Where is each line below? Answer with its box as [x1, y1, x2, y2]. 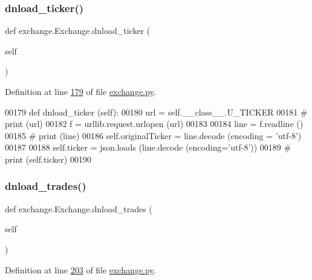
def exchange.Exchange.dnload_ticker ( [5, 24, 151, 37]
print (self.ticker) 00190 [5, 152, 91, 165]
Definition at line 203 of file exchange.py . [5, 263, 156, 276]
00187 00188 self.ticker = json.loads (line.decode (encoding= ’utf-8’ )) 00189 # [5, 141, 291, 154]
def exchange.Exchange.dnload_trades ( [5, 202, 152, 215]
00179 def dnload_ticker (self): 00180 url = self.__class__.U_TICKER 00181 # [5, 105, 308, 118]
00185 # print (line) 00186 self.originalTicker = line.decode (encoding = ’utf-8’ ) [5, 129, 302, 142]
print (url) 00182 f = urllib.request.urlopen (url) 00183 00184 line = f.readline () [5, 117, 304, 130]
